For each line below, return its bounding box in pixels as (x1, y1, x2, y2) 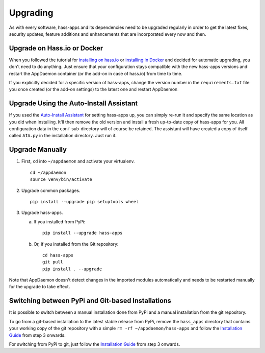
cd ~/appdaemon (30, 169, 67, 175)
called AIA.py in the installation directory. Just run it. (9, 133, 117, 139)
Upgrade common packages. (21, 188, 80, 193)
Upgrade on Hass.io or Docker (9, 44, 103, 52)
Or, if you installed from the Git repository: (33, 241, 119, 247)
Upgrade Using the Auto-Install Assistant (9, 99, 138, 108)
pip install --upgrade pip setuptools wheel (30, 199, 139, 204)
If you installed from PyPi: (33, 218, 86, 225)
